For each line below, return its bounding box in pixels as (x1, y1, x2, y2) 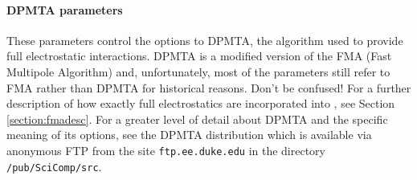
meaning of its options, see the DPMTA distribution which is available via (6, 126, 372, 143)
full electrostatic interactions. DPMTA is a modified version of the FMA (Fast (6, 47, 392, 64)
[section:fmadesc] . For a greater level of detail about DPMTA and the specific (6, 110, 388, 127)
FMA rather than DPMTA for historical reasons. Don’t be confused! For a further (6, 79, 411, 96)
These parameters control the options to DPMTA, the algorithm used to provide (6, 31, 403, 48)
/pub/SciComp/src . (6, 157, 102, 174)
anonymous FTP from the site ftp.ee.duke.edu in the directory (6, 141, 325, 158)
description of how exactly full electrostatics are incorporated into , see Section (6, 95, 395, 112)
